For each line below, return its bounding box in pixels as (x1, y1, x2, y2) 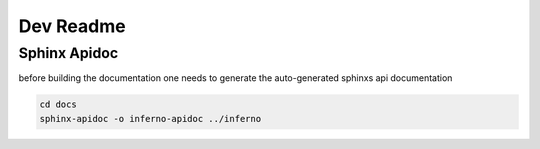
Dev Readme (18, 15, 126, 37)
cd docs (39, 99, 77, 110)
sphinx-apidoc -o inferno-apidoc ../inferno (39, 113, 262, 124)
